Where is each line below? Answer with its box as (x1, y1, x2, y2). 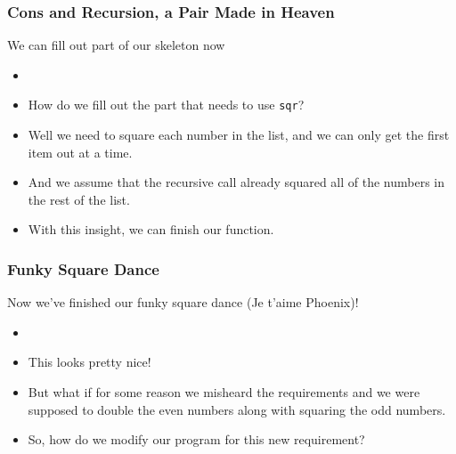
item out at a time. (28, 142, 133, 161)
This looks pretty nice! (28, 353, 151, 371)
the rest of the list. (28, 190, 130, 208)
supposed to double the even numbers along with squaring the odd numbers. (28, 400, 446, 418)
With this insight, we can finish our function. (28, 220, 274, 239)
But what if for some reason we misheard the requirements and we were (28, 383, 420, 401)
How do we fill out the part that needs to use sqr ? (28, 95, 305, 114)
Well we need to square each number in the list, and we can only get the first (28, 126, 450, 144)
